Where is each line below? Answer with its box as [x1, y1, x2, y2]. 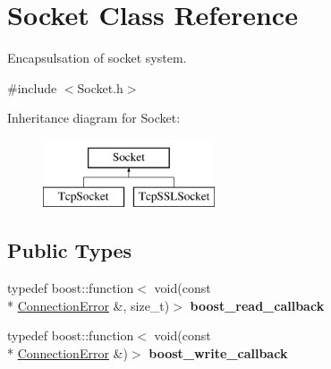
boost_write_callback [149, 344, 288, 363]
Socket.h [77, 78, 123, 97]
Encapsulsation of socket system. [7, 48, 187, 67]
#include [7, 78, 57, 97]
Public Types [7, 236, 132, 264]
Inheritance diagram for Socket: [7, 108, 181, 127]
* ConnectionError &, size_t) [7, 296, 170, 314]
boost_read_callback [190, 296, 325, 314]
